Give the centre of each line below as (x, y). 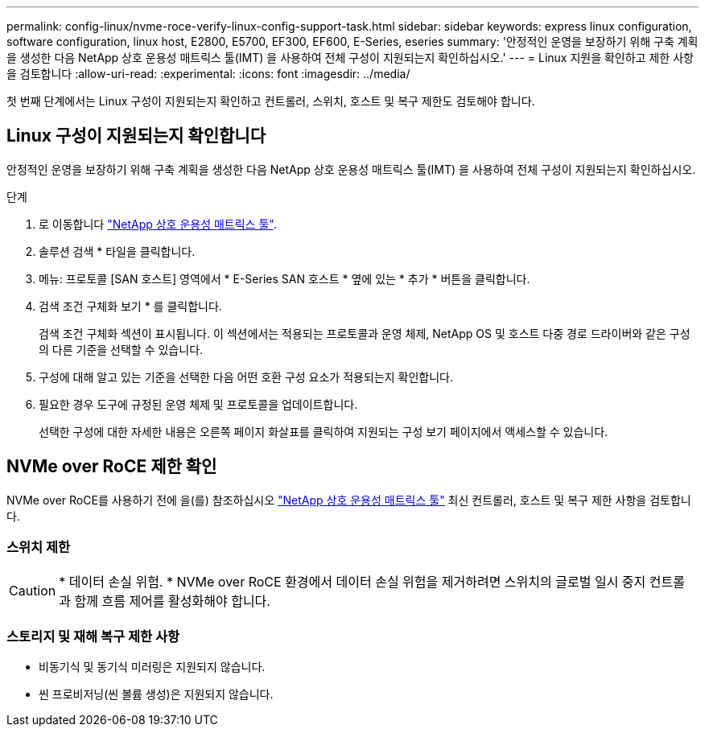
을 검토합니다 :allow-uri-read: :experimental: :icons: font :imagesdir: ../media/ (208, 74)
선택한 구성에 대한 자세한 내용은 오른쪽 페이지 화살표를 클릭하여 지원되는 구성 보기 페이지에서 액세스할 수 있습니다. (324, 431)
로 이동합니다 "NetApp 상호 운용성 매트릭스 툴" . (158, 224)
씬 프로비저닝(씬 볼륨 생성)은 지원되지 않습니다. (156, 694)
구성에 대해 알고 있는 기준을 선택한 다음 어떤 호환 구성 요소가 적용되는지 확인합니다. (246, 377)
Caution (33, 591)
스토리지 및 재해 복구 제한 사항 (93, 636)
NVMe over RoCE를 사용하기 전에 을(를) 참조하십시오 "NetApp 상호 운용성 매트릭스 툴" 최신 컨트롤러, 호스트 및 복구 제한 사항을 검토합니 (349, 500)
